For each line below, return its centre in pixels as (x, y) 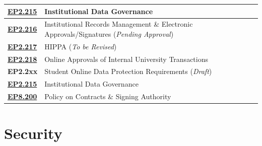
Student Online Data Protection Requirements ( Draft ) (128, 71)
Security (33, 133)
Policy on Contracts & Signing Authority (108, 96)
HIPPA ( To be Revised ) (81, 46)
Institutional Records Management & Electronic (119, 24)
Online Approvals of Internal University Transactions (126, 59)
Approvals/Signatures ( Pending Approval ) (109, 33)
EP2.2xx (23, 71)
